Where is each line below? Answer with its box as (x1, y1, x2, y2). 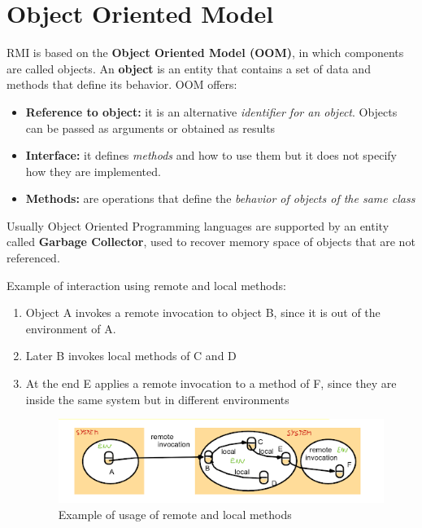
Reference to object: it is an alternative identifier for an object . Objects (25, 103, 398, 120)
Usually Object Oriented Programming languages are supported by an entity (7, 217, 389, 234)
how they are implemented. (25, 162, 161, 179)
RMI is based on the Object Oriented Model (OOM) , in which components (7, 44, 404, 61)
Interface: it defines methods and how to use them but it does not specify (25, 147, 398, 164)
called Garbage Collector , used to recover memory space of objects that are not (7, 233, 415, 250)
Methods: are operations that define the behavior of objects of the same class (25, 190, 415, 207)
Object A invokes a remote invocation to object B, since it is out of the (25, 304, 381, 321)
